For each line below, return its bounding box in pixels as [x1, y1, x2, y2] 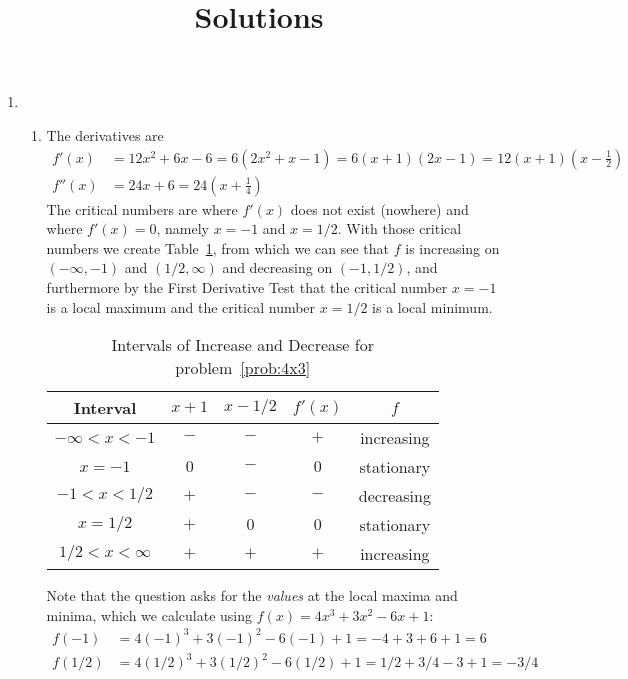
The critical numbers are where [46, 198, 238, 219]
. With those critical [337, 218, 462, 239]
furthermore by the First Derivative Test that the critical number [46, 277, 448, 297]
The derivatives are [46, 124, 164, 145]
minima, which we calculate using [46, 604, 252, 625]
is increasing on [405, 237, 500, 258]
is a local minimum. [372, 296, 493, 317]
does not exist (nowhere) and [290, 198, 469, 219]
